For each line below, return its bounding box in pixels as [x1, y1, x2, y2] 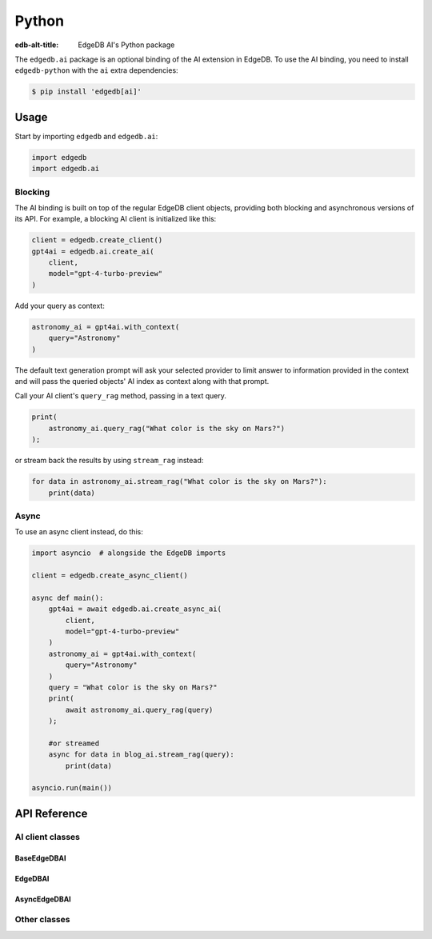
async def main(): [31, 593, 104, 602]
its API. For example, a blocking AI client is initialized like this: [14, 214, 217, 224]
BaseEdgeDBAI [14, 853, 66, 863]
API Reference [14, 806, 88, 820]
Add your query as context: [14, 301, 106, 310]
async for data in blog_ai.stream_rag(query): [48, 750, 235, 759]
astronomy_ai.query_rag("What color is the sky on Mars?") [48, 424, 286, 433]
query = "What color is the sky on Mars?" [48, 682, 218, 692]
